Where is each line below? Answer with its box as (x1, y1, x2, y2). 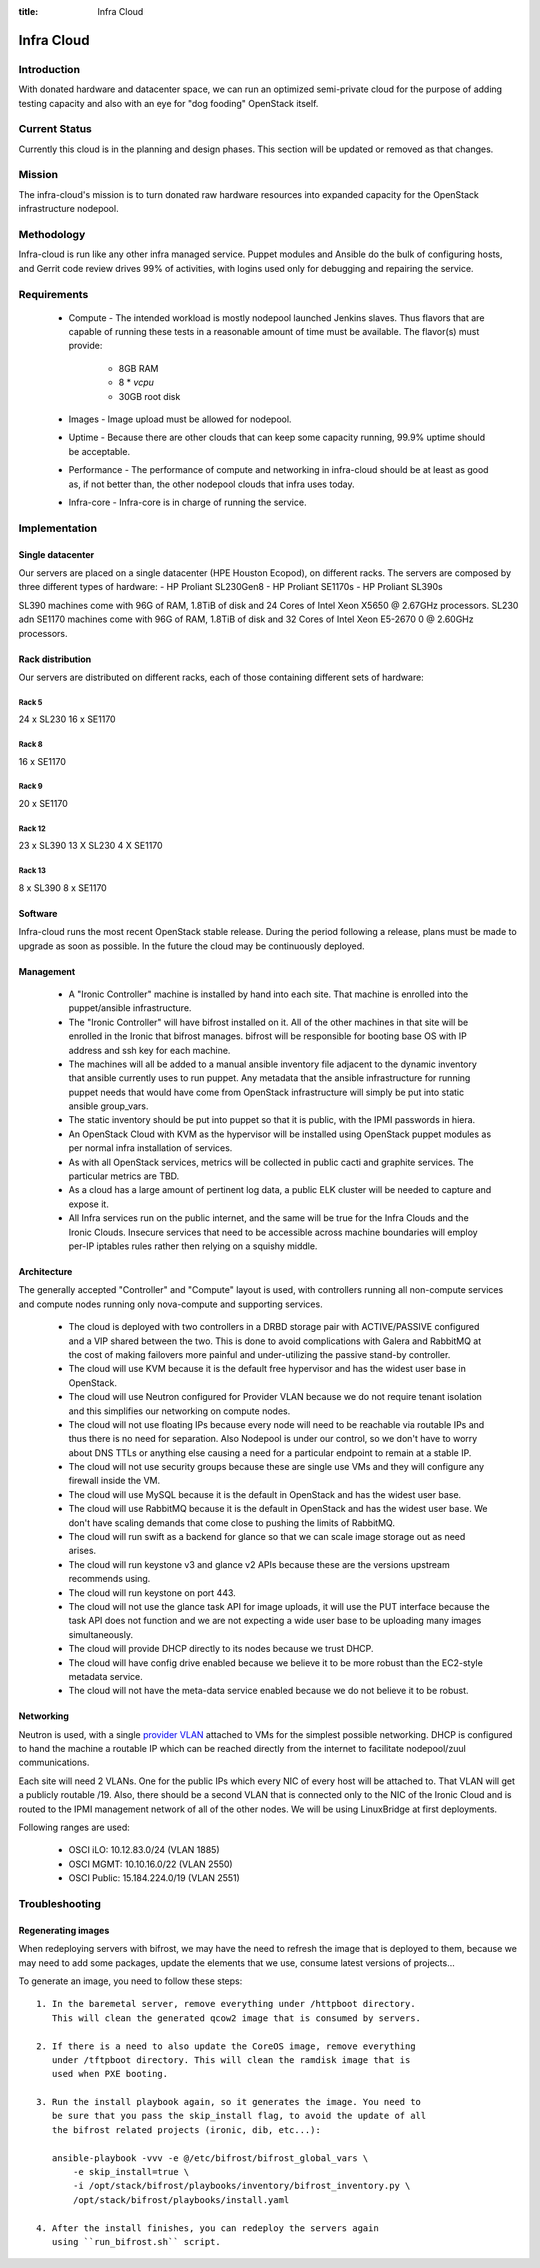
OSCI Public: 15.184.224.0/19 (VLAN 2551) (68, 1872, 240, 1884)
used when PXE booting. (51, 2068, 169, 2080)
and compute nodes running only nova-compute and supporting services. (18, 1298, 324, 1310)
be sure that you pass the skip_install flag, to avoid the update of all (51, 2110, 427, 2122)
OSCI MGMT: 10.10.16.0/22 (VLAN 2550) (68, 1858, 234, 1870)
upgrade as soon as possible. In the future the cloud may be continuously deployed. (18, 940, 365, 952)
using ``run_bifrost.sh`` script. (51, 2236, 222, 2247)
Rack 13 (18, 866, 47, 876)
